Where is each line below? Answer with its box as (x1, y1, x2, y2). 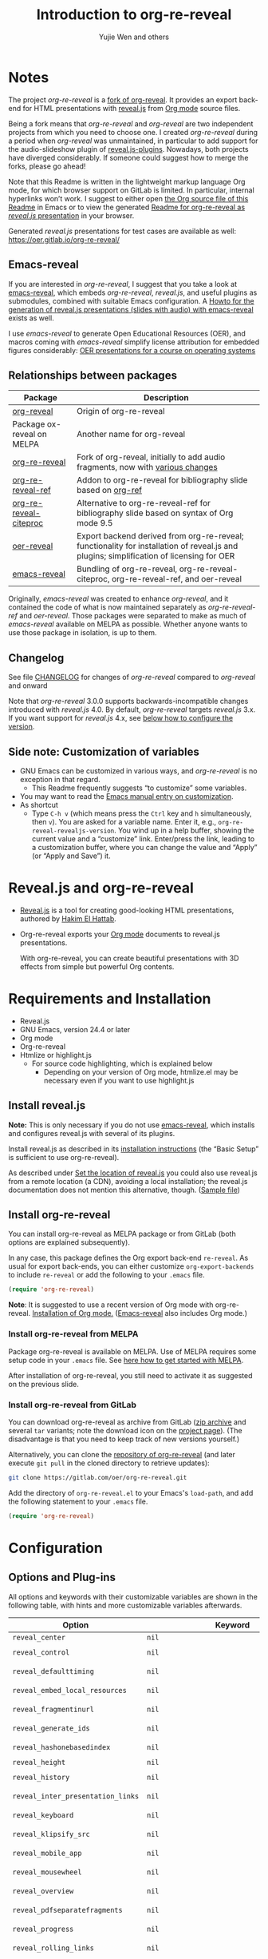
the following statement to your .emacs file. (8, 1496, 148, 1506)
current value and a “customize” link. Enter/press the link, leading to (31, 833, 255, 844)
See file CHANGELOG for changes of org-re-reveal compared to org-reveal (8, 673, 256, 682)
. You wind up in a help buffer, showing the (114, 825, 254, 835)
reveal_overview (12, 1886, 74, 1895)
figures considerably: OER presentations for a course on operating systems (8, 345, 256, 355)
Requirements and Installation (8, 990, 211, 1008)
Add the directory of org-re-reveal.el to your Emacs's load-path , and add (8, 1488, 254, 1497)
